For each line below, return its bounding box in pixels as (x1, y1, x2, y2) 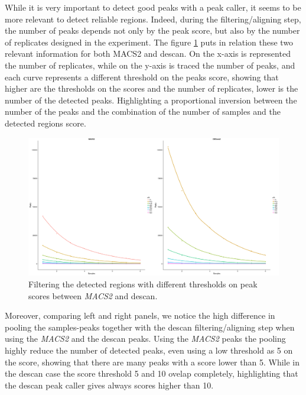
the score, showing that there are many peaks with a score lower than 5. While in (5, 355, 300, 368)
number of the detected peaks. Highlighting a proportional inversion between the (5, 93, 297, 106)
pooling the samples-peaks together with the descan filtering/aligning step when (5, 320, 295, 333)
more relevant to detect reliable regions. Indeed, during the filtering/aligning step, (5, 12, 301, 25)
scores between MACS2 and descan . (28, 289, 158, 302)
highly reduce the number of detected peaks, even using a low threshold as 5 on (5, 344, 293, 357)
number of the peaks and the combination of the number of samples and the (5, 105, 281, 118)
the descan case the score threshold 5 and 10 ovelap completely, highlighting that (5, 367, 298, 380)
